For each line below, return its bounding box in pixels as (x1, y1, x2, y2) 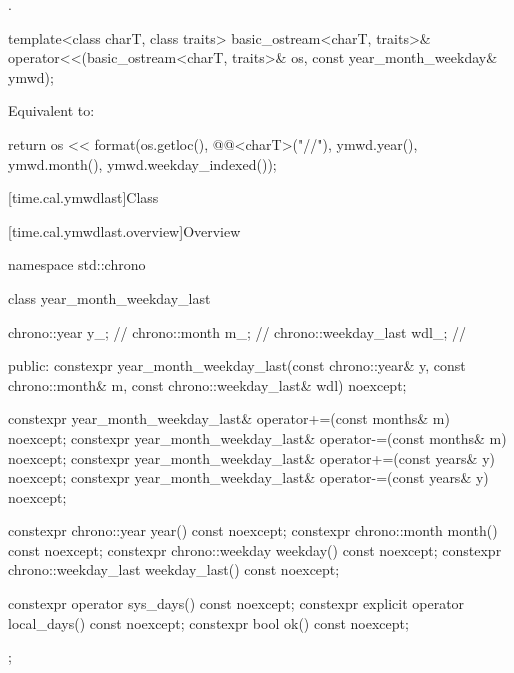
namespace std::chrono (8, 254, 146, 275)
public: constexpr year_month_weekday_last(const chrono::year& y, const (8, 355, 466, 376)
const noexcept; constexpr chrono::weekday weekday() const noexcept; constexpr (8, 539, 502, 560)
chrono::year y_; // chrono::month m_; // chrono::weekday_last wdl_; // (8, 321, 466, 342)
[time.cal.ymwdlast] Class (8, 187, 159, 208)
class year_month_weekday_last (8, 287, 211, 308)
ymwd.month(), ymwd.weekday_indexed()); (8, 153, 277, 174)
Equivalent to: (8, 100, 95, 121)
